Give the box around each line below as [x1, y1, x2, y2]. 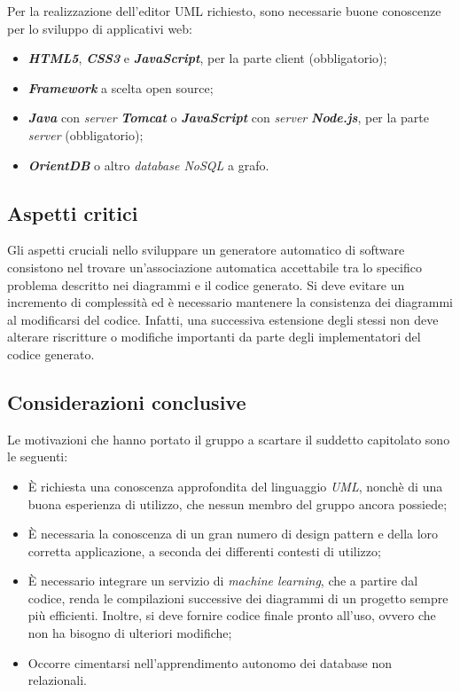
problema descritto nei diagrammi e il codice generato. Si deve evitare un [7, 275, 405, 294]
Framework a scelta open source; [27, 78, 214, 97]
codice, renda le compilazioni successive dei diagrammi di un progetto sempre [27, 588, 448, 607]
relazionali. [27, 671, 87, 689]
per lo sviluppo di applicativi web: [7, 19, 192, 37]
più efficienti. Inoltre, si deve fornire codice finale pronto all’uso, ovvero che [27, 606, 436, 625]
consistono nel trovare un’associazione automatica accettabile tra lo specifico [7, 257, 422, 276]
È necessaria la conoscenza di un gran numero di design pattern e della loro [27, 524, 439, 543]
